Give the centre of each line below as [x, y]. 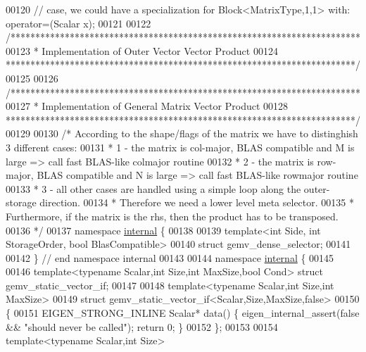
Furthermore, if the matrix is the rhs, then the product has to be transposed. [172, 216]
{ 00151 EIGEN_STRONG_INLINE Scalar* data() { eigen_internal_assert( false [183, 313]
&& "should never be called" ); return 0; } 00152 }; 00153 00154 [142, 326]
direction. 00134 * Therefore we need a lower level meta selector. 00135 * [197, 202]
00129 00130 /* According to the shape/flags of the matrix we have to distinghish [182, 133]
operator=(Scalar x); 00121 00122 [78, 23]
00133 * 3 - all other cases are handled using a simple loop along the [153, 188]
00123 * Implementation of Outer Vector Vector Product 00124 [142, 50]
